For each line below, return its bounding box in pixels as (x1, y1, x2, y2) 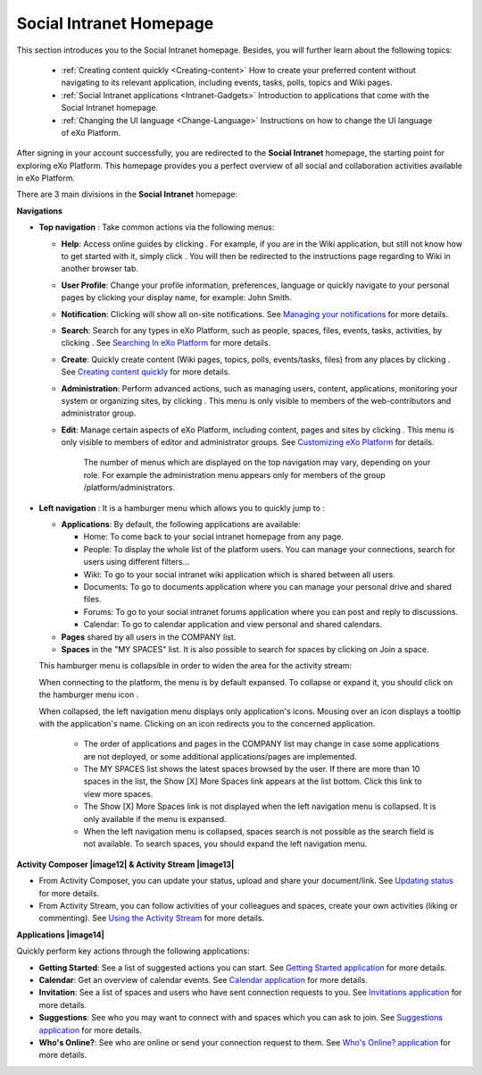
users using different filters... (83, 557, 190, 567)
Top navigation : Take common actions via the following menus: (38, 222, 275, 232)
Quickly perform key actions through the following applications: (16, 945, 250, 956)
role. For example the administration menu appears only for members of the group (83, 469, 386, 480)
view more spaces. (83, 788, 154, 799)
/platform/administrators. (83, 483, 176, 493)
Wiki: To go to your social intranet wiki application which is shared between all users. (83, 568, 396, 580)
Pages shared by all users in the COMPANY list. (61, 631, 237, 642)
